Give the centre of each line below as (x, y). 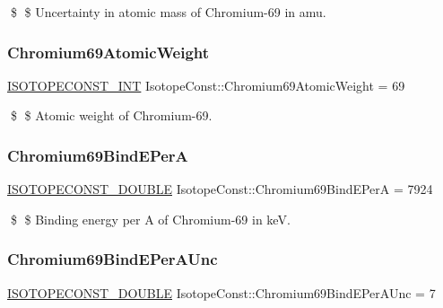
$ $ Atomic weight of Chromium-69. (111, 115)
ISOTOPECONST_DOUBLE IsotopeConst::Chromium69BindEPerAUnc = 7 (221, 292)
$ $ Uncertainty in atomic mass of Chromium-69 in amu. (168, 12)
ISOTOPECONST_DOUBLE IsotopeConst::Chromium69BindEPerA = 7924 (220, 189)
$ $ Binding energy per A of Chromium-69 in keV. (150, 219)
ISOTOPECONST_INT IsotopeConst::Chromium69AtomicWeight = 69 (206, 85)
